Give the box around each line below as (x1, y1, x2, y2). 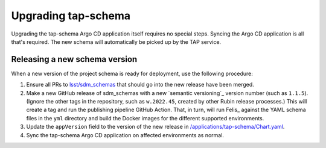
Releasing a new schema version (11, 54, 138, 64)
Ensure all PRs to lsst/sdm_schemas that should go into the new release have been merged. (26, 81, 254, 88)
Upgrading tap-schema (11, 9, 131, 22)
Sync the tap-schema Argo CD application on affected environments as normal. (26, 131, 225, 138)
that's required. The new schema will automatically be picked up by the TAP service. (11, 38, 222, 45)
